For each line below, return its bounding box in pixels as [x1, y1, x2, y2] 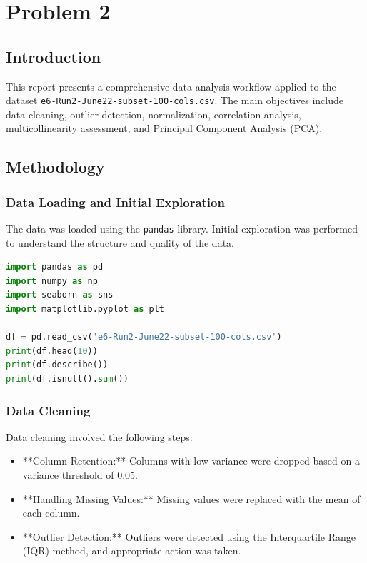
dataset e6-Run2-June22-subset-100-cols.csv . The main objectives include [6, 93, 343, 108]
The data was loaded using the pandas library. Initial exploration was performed [6, 221, 358, 236]
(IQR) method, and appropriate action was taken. [22, 543, 241, 558]
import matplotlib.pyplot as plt [6, 304, 164, 315]
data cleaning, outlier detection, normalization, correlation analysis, [6, 106, 301, 121]
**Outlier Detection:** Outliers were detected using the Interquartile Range [22, 529, 356, 544]
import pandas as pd [6, 262, 104, 273]
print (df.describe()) [6, 360, 109, 370]
